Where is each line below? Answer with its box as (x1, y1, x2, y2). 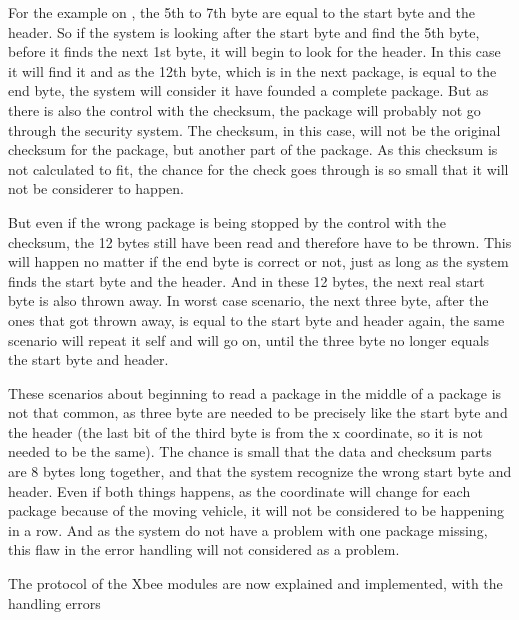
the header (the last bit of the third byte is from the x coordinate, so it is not (8, 421, 483, 442)
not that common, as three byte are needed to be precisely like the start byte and (8, 402, 508, 423)
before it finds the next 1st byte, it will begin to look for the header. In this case (8, 41, 501, 62)
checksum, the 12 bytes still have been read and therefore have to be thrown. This (8, 231, 512, 252)
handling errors (8, 592, 101, 613)
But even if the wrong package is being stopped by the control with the (8, 211, 446, 232)
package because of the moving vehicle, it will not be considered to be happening (8, 500, 505, 521)
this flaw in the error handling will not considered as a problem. (8, 539, 400, 560)
